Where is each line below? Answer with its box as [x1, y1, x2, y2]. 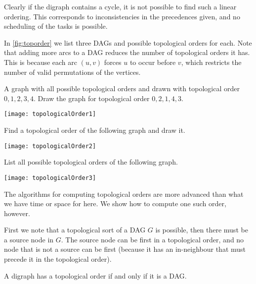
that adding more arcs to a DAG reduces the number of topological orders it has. [4, 47, 250, 57]
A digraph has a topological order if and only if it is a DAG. [4, 270, 187, 281]
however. [4, 208, 30, 218]
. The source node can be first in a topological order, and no [61, 234, 244, 244]
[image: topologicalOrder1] [4, 111, 96, 118]
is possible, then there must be [155, 225, 248, 235]
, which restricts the [181, 57, 242, 67]
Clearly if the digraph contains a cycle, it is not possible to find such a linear [4, 1, 237, 11]
